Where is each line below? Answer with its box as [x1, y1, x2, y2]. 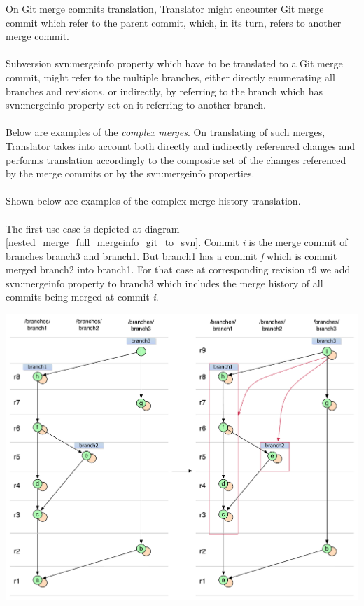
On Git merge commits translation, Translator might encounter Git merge [6, 1, 324, 15]
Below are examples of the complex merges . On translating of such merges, [6, 125, 325, 139]
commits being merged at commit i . [6, 289, 159, 304]
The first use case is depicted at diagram [6, 221, 180, 235]
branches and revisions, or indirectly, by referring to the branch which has [6, 83, 323, 98]
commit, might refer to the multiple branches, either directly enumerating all [6, 69, 335, 84]
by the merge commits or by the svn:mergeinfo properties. [6, 166, 255, 181]
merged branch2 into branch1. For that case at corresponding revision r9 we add [6, 262, 351, 277]
